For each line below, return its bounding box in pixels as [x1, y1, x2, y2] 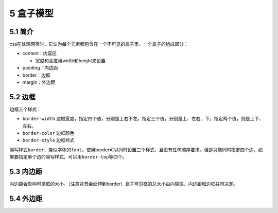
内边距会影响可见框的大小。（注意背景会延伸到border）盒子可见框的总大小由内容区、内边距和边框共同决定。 [9, 181, 238, 187]
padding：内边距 [22, 65, 58, 71]
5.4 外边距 [9, 194, 43, 203]
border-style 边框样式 [22, 137, 75, 144]
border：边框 [22, 72, 51, 78]
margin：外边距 [22, 79, 56, 85]
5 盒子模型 [9, 8, 54, 19]
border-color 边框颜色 [22, 130, 75, 136]
